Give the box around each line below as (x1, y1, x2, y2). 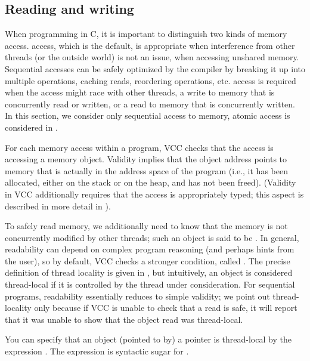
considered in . (5, 121, 58, 133)
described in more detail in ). (5, 199, 111, 212)
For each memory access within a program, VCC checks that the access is (5, 141, 274, 153)
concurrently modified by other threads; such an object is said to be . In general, (5, 231, 299, 243)
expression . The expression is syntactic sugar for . (5, 345, 189, 357)
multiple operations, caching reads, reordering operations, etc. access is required (5, 74, 296, 87)
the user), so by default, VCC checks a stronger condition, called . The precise (5, 254, 290, 267)
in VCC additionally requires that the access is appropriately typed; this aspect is (5, 187, 304, 200)
